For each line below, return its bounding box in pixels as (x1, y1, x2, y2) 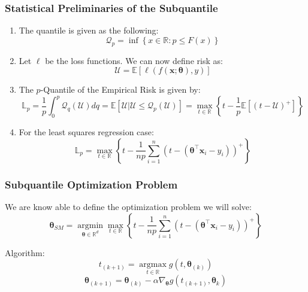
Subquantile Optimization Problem (5, 177, 178, 191)
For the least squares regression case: (19, 126, 154, 138)
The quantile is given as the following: (19, 24, 159, 36)
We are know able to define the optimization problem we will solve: (5, 200, 252, 212)
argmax (139, 260, 167, 269)
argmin (77, 221, 104, 230)
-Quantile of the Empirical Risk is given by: (40, 83, 201, 96)
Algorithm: (5, 246, 45, 258)
